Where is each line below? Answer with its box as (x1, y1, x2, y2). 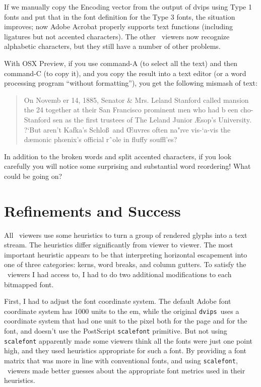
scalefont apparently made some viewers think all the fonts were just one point (4, 335, 253, 346)
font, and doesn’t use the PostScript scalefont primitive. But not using (4, 326, 227, 336)
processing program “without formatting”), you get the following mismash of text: (4, 78, 257, 88)
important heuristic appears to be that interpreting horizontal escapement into (4, 249, 247, 260)
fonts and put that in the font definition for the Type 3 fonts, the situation (4, 11, 235, 22)
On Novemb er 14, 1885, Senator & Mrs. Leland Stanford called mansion (24, 94, 249, 105)
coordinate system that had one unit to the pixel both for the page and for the (4, 315, 247, 326)
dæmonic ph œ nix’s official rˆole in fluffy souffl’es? (24, 134, 177, 145)
